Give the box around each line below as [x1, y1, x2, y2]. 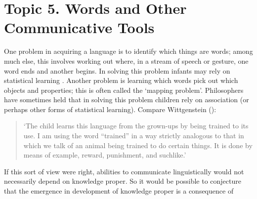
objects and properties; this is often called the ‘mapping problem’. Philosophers [4, 84, 244, 95]
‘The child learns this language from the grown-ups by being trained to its [23, 120, 249, 131]
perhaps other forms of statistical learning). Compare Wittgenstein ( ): [4, 104, 216, 114]
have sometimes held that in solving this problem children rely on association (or [4, 94, 249, 105]
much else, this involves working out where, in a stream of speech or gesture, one [4, 55, 249, 66]
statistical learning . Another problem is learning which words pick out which [4, 75, 238, 85]
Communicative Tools [4, 17, 155, 38]
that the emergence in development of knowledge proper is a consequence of [4, 186, 234, 196]
